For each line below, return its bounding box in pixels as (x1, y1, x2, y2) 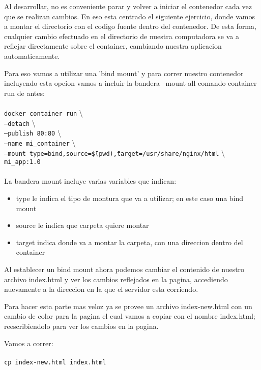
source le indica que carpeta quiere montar (16, 220, 149, 230)
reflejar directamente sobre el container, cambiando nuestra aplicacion (4, 41, 222, 51)
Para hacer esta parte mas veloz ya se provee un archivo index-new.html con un (4, 300, 252, 311)
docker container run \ (4, 107, 83, 118)
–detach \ (4, 117, 36, 128)
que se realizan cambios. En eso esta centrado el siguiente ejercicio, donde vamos (4, 11, 255, 21)
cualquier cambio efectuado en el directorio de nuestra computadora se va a (4, 30, 239, 41)
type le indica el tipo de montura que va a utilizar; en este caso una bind (16, 193, 244, 204)
